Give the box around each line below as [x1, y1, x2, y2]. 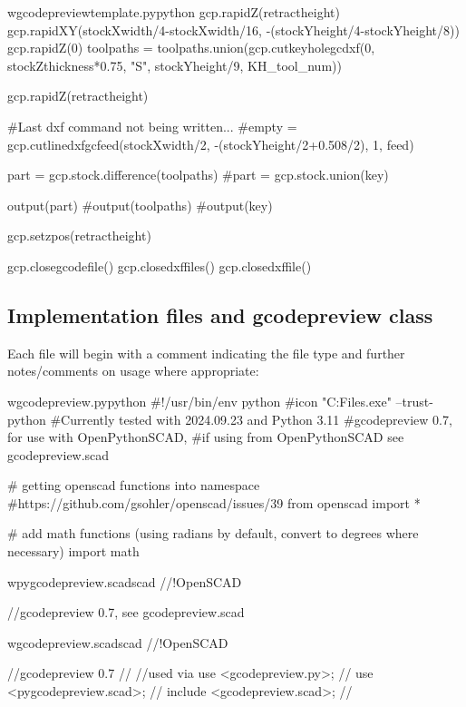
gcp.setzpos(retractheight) [7, 226, 151, 245]
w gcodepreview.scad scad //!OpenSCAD [7, 633, 228, 652]
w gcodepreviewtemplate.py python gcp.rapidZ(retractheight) [7, 3, 340, 21]
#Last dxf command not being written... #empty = [7, 116, 297, 135]
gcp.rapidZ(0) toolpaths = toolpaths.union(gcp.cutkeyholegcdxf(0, [7, 38, 375, 57]
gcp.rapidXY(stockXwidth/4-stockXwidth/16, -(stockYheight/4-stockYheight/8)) [7, 20, 460, 39]
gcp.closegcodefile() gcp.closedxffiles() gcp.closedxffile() [7, 256, 312, 275]
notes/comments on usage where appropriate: [7, 361, 259, 380]
